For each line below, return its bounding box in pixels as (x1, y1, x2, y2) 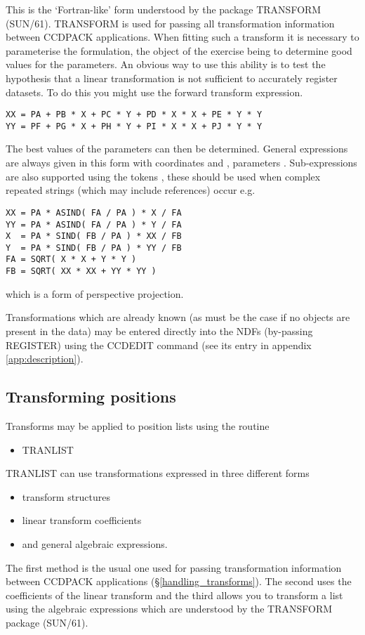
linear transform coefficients (22, 513, 142, 528)
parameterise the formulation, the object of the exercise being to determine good (6, 43, 352, 58)
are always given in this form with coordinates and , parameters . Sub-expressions (6, 155, 357, 170)
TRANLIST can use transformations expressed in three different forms (6, 466, 310, 480)
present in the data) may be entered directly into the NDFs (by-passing (6, 323, 313, 338)
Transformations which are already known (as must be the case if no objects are (6, 310, 350, 325)
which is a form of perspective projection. (6, 286, 184, 301)
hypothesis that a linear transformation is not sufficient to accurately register (6, 70, 338, 85)
